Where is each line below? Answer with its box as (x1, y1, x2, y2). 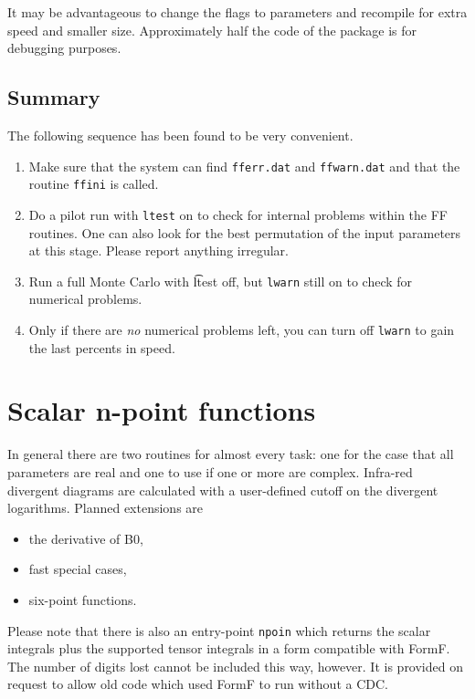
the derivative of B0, (28, 528, 143, 548)
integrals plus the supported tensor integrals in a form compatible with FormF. (7, 639, 450, 658)
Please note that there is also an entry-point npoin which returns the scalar (7, 621, 431, 640)
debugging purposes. (7, 38, 121, 57)
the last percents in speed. (28, 338, 175, 357)
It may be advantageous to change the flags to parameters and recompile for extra (7, 3, 468, 21)
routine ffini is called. (28, 174, 159, 193)
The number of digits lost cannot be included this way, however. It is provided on (7, 656, 463, 675)
